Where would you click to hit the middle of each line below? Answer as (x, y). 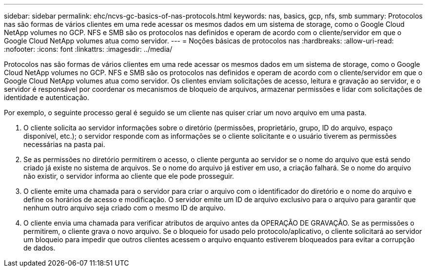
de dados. (39, 248)
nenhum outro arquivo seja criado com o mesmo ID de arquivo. (125, 208)
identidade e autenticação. (47, 97)
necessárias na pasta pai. (64, 144)
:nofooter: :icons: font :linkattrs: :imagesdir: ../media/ (88, 49)
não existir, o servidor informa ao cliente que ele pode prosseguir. (129, 176)
